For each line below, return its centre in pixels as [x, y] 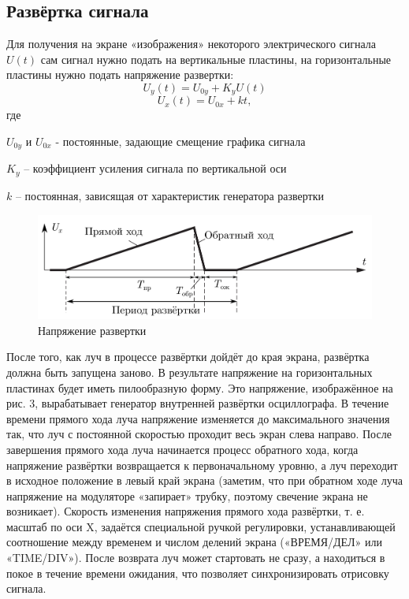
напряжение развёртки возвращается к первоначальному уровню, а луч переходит [202, 465]
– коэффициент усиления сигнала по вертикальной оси [155, 168]
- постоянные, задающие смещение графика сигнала [180, 141]
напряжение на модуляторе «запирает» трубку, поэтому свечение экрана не [187, 495]
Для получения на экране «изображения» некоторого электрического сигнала [191, 44]
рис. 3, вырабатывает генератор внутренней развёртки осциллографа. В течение [198, 403]
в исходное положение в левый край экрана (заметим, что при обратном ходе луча [204, 480]
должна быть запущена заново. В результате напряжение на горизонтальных [190, 372]
